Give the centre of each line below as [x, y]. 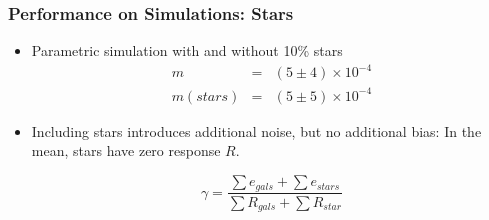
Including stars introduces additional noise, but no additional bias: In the [256, 130]
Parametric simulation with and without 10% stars [187, 50]
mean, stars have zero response [126, 150]
